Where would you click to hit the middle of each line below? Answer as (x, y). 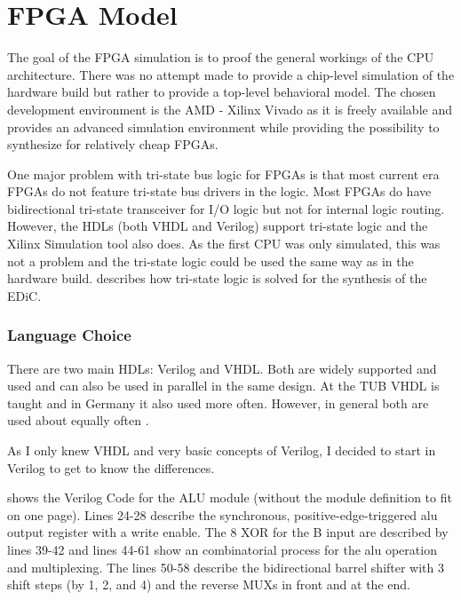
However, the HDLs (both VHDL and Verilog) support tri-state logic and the (218, 226)
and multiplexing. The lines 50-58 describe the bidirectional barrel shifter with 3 (226, 567)
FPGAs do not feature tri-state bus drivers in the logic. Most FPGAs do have (219, 191)
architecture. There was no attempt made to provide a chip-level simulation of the (231, 74)
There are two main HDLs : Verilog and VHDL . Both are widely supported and (222, 368)
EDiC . (24, 295)
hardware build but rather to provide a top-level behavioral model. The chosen (222, 92)
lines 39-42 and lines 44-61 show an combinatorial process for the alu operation (222, 549)
